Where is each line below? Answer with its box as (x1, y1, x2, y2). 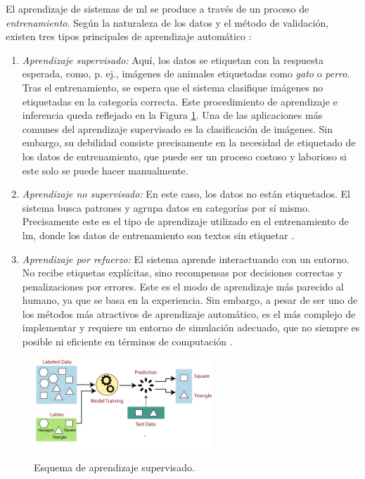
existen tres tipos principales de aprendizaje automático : (6, 29, 252, 44)
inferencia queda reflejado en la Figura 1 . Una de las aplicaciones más (22, 108, 323, 122)
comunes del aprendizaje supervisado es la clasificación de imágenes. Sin (22, 121, 333, 136)
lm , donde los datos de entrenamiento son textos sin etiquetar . (22, 227, 295, 242)
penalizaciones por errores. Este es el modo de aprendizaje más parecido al (22, 279, 344, 293)
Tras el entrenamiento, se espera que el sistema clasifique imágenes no (22, 79, 324, 94)
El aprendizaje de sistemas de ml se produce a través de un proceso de (6, 1, 309, 15)
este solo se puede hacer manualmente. (22, 162, 188, 177)
